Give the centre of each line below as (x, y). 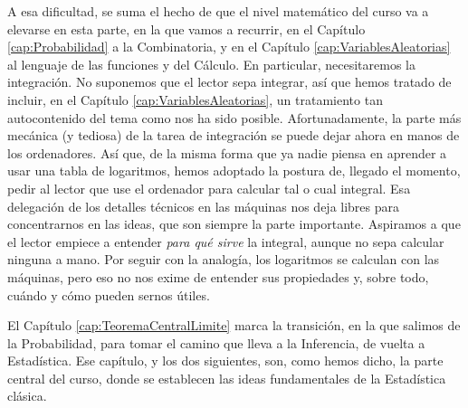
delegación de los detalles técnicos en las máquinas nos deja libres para (204, 206)
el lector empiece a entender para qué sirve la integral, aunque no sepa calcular (226, 241)
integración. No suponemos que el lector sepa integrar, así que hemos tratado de (229, 82)
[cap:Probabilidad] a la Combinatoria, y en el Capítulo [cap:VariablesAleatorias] (229, 47)
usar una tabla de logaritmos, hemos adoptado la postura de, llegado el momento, (234, 171)
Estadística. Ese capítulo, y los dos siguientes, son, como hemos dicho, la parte (225, 361)
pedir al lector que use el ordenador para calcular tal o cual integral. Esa (209, 188)
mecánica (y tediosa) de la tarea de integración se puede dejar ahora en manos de (234, 135)
